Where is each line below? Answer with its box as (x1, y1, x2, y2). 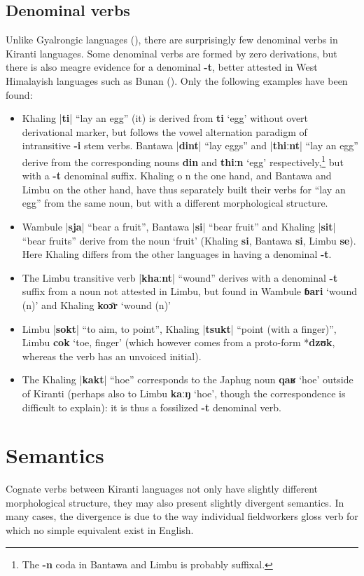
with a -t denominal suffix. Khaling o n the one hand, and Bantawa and (22, 168, 332, 183)
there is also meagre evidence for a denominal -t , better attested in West (6, 60, 318, 74)
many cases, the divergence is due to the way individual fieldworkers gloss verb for (6, 509, 358, 523)
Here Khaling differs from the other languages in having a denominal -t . (22, 247, 332, 261)
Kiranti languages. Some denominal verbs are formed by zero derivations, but (6, 46, 337, 60)
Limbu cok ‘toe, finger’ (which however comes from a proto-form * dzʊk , (22, 335, 335, 350)
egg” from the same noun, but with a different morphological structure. (22, 196, 328, 210)
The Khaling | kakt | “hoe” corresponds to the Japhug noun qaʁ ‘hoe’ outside (22, 372, 353, 387)
